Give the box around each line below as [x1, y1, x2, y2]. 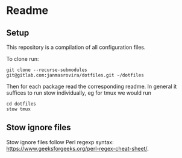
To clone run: [6, 55, 39, 62]
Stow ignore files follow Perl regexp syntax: [6, 138, 115, 145]
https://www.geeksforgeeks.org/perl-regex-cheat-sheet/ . [6, 145, 149, 152]
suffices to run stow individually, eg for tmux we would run [6, 89, 152, 96]
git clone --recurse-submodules [6, 67, 87, 73]
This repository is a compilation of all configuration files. [6, 43, 146, 51]
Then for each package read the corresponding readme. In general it [6, 83, 177, 90]
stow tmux [6, 106, 31, 112]
